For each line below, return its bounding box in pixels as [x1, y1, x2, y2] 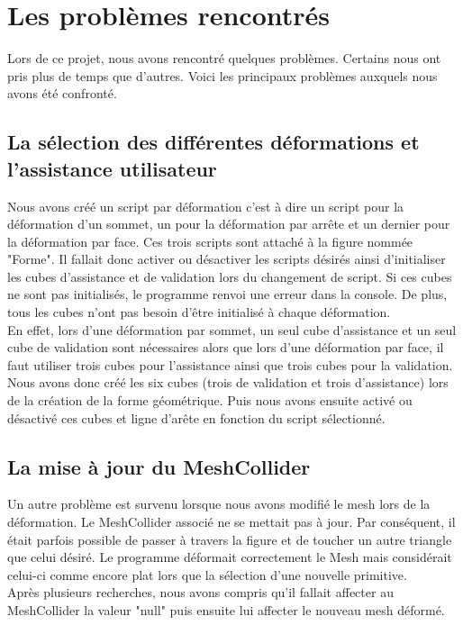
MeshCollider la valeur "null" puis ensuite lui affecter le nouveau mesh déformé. [7, 600, 445, 619]
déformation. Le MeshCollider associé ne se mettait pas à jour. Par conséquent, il [7, 512, 456, 531]
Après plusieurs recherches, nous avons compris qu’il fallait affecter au [7, 583, 394, 602]
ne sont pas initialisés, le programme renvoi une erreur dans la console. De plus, [7, 285, 448, 303]
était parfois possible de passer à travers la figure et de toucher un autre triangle [7, 530, 452, 548]
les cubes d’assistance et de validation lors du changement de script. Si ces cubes [7, 267, 452, 285]
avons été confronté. [7, 84, 117, 103]
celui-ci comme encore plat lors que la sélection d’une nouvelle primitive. [7, 565, 407, 584]
